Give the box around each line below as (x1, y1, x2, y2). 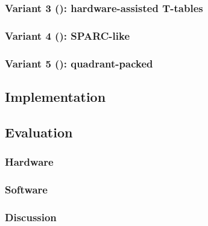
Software (5, 181, 48, 196)
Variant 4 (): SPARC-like (5, 28, 130, 43)
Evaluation (5, 122, 73, 141)
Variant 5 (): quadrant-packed (5, 55, 153, 71)
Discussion (5, 209, 57, 224)
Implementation (5, 87, 106, 105)
